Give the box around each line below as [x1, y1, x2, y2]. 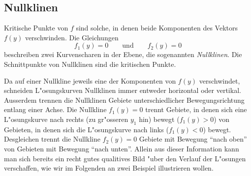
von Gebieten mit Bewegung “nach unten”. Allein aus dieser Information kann [4, 143, 239, 153]
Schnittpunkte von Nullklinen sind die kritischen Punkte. [4, 59, 176, 69]
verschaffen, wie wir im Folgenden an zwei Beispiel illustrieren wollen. [4, 163, 214, 173]
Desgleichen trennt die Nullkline [4, 134, 100, 144]
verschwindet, [199, 75, 240, 86]
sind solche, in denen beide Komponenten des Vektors [76, 23, 238, 33]
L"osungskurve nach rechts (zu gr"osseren [4, 114, 128, 124]
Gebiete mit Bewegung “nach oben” [139, 134, 247, 144]
